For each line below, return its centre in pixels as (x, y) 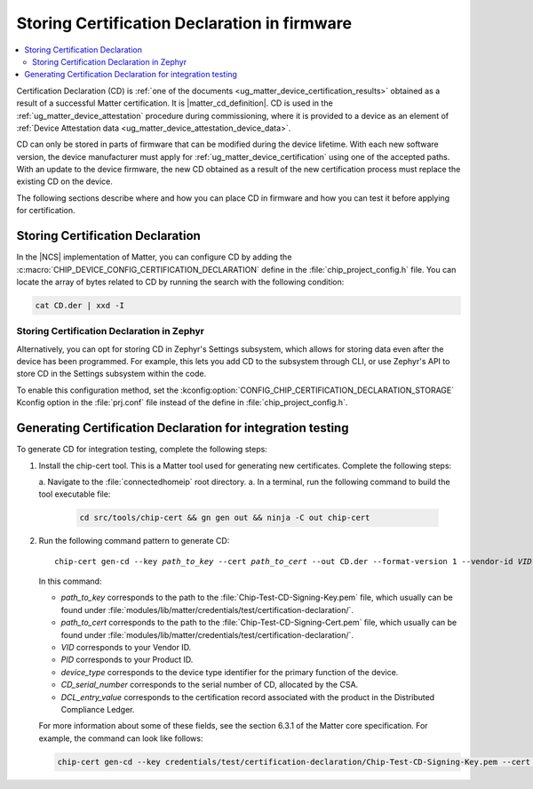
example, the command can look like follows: (121, 738)
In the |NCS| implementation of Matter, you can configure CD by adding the (154, 257)
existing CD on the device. (64, 181)
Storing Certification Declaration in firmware (184, 23)
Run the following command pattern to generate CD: (134, 541)
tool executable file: (75, 494)
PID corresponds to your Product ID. (127, 660)
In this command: (70, 581)
